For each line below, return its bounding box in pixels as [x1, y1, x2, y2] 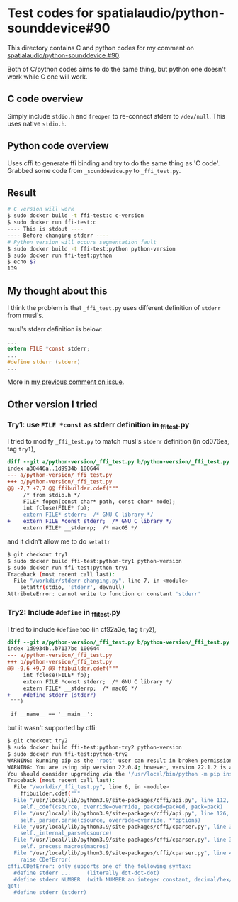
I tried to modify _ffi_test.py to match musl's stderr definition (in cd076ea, [7, 437, 230, 446]
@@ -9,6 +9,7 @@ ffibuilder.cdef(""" [7, 665, 119, 672]
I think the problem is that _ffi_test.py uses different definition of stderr [7, 303, 221, 312]
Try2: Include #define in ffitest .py [7, 607, 121, 619]
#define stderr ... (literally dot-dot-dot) [13, 869, 160, 876]
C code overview [7, 93, 84, 105]
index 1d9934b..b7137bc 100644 [7, 645, 100, 652]
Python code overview [7, 140, 109, 152]
